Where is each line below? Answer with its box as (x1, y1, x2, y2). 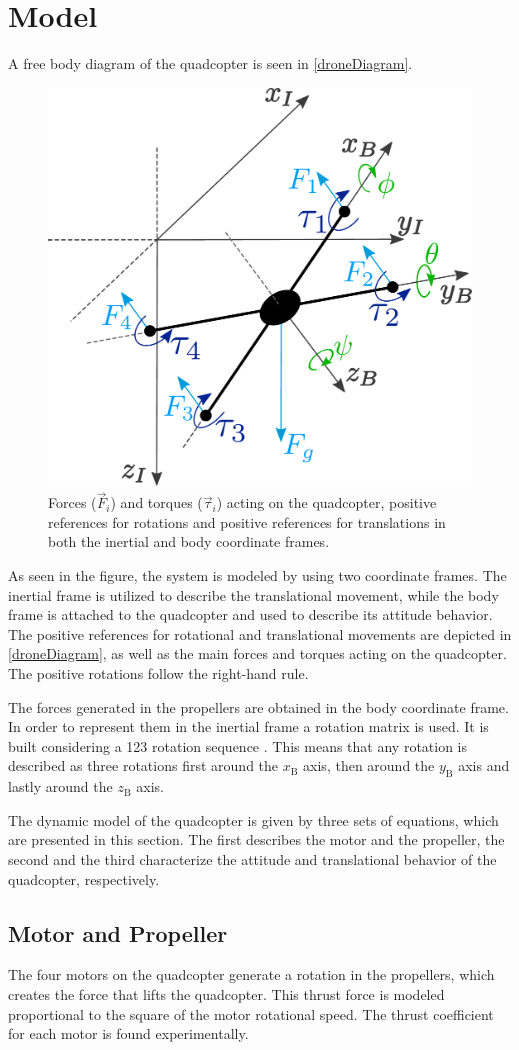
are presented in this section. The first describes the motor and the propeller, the (8, 829, 505, 850)
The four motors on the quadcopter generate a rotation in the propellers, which (8, 964, 495, 985)
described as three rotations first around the (8, 755, 279, 776)
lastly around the (8, 776, 113, 797)
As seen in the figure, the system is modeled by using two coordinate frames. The (8, 565, 507, 586)
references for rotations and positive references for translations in (48, 511, 446, 532)
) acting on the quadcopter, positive (216, 492, 437, 513)
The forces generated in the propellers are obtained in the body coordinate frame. (8, 696, 509, 717)
